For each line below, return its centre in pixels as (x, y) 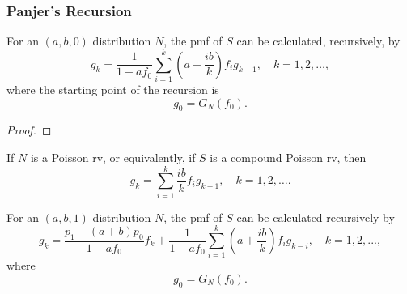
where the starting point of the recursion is (113, 89)
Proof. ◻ (29, 130)
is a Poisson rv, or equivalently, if (113, 157)
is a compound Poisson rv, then (288, 157)
